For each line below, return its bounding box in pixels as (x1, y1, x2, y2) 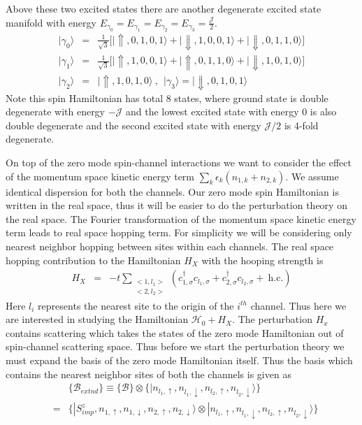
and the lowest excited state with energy (126, 104, 299, 119)
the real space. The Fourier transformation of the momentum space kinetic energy (6, 211, 356, 226)
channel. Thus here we (250, 298, 347, 312)
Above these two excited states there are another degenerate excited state (6, 1, 321, 15)
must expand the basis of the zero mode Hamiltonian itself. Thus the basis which (6, 352, 353, 367)
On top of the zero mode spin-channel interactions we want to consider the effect (6, 154, 352, 169)
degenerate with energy (6, 104, 106, 119)
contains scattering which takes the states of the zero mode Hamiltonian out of (6, 325, 344, 340)
